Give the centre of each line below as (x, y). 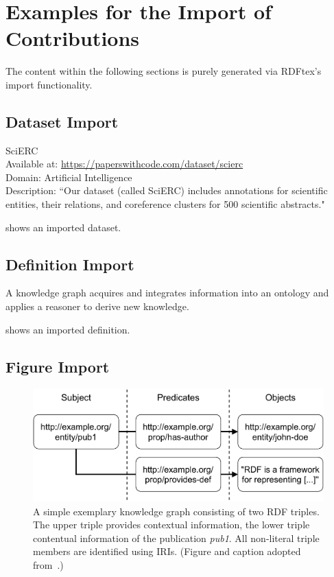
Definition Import (70, 264)
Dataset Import (62, 121)
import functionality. (49, 84)
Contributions (73, 38)
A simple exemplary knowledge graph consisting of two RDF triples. (176, 511)
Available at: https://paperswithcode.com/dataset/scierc (124, 164)
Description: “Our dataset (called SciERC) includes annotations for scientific (167, 190)
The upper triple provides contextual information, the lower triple (171, 525)
